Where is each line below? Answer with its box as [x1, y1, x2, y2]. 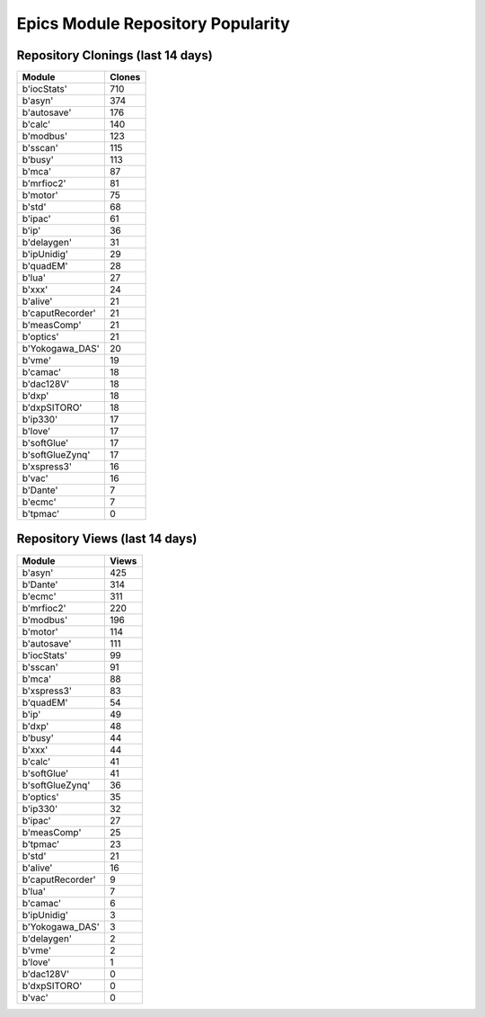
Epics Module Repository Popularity [16, 13, 291, 33]
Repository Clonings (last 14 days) [16, 48, 213, 63]
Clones [109, 71, 141, 84]
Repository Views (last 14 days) [16, 531, 198, 547]
